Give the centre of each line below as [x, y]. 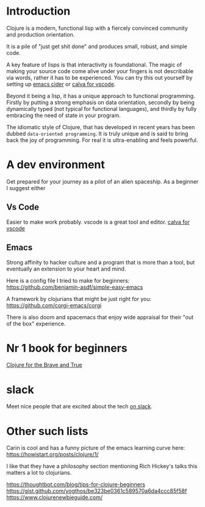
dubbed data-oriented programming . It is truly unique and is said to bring [97, 133]
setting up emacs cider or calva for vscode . [61, 84]
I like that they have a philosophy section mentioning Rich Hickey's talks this [102, 466]
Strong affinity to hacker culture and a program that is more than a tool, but [101, 262]
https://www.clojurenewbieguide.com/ [55, 497]
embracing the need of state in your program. [63, 115]
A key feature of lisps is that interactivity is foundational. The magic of [94, 65]
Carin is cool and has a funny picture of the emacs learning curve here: [96, 448]
